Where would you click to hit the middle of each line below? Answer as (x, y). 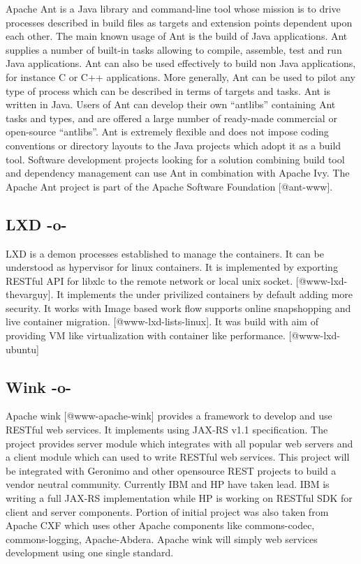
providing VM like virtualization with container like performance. (146, 335)
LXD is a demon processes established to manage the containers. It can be (165, 253)
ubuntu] (22, 349)
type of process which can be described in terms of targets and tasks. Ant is (168, 90)
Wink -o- (39, 386)
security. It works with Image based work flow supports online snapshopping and (178, 307)
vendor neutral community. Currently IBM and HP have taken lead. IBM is (168, 484)
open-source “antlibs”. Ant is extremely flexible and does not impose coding (167, 132)
